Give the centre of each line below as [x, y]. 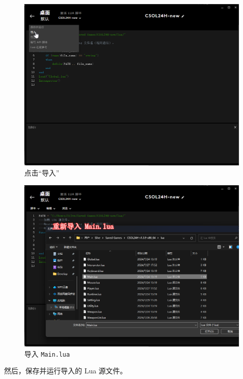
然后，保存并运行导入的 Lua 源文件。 [66, 371]
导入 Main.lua [47, 353]
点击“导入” [42, 173]
